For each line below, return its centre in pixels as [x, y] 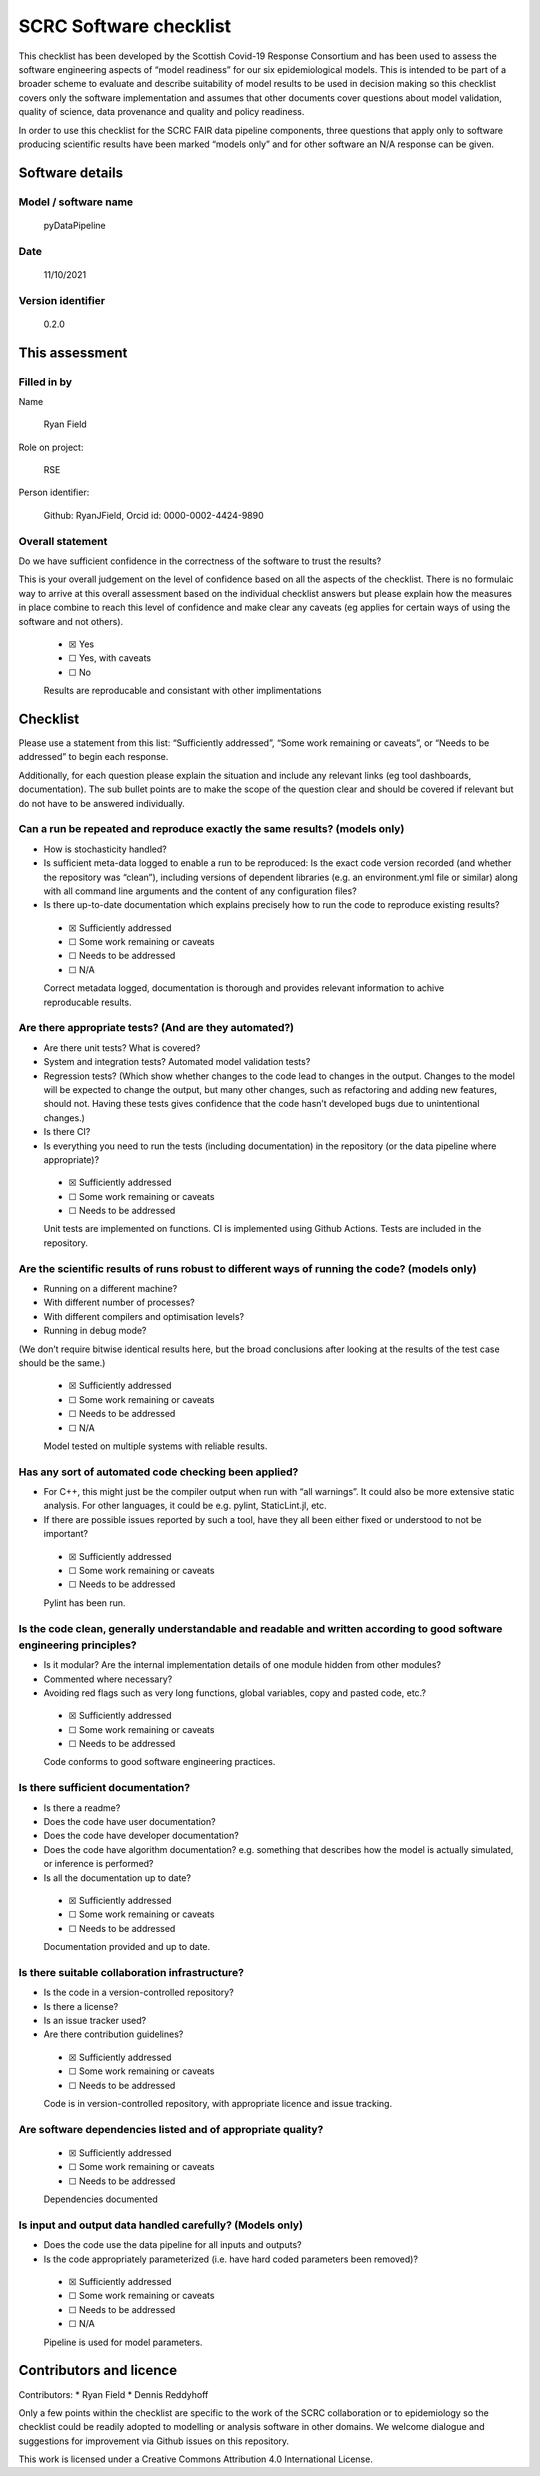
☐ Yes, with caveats [110, 658]
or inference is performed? [98, 1864]
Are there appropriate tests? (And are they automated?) [156, 1028]
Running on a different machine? [110, 1289]
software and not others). [71, 621]
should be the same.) [62, 1362]
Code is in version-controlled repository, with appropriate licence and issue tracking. [218, 2103]
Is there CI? [67, 1132]
